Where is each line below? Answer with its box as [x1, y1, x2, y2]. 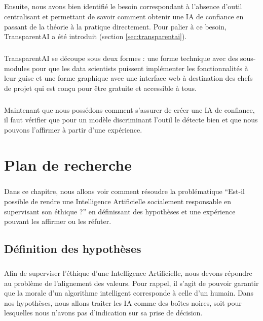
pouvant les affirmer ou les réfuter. [4, 216, 111, 227]
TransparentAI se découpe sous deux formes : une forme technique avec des [4, 53, 238, 63]
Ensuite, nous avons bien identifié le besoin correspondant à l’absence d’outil [4, 1, 242, 12]
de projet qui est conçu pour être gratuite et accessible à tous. [4, 82, 197, 93]
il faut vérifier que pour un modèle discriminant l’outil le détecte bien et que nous [4, 114, 258, 125]
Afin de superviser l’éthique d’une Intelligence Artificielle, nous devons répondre [4, 267, 252, 278]
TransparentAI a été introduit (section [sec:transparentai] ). [4, 31, 187, 42]
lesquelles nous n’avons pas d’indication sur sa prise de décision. [4, 307, 203, 318]
